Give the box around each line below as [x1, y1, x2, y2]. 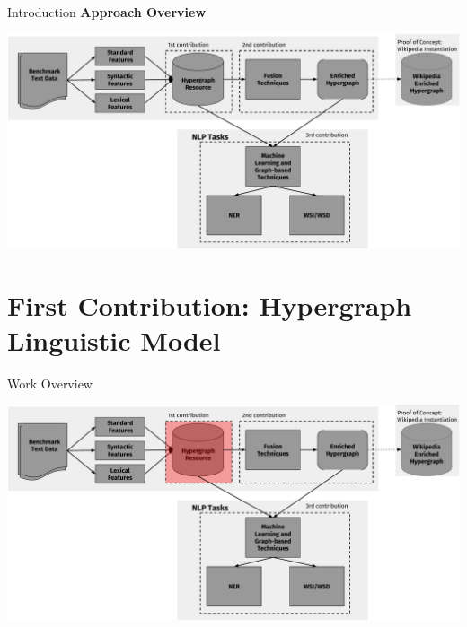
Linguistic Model [7, 321, 221, 358]
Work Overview [7, 373, 93, 392]
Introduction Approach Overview [7, 3, 207, 21]
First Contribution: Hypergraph [7, 286, 412, 323]
